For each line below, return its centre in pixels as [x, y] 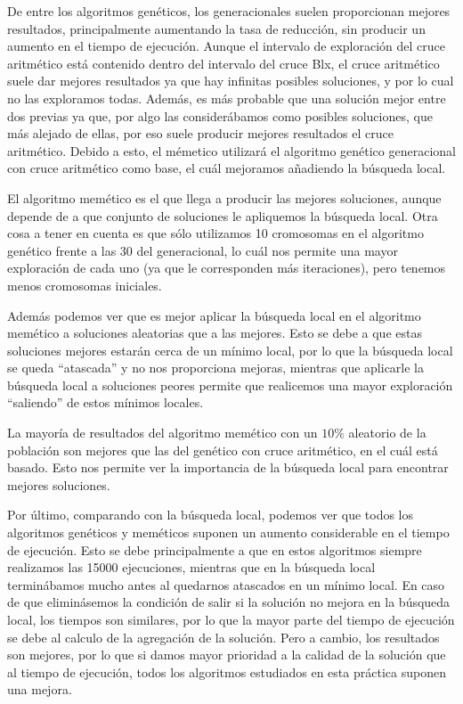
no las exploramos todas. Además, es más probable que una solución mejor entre [227, 98]
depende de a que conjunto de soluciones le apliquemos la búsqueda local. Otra [223, 215]
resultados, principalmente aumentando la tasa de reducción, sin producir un [216, 28]
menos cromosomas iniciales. [85, 285]
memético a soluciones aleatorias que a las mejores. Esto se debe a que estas [215, 333]
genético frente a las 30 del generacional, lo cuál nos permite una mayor [203, 250]
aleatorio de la [387, 433]
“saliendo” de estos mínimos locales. [106, 402]
